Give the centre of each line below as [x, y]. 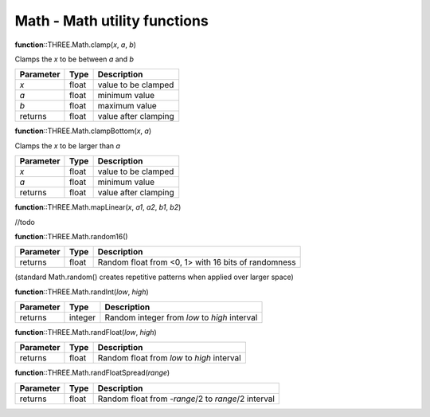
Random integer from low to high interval [181, 317]
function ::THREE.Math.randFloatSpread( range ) [92, 373]
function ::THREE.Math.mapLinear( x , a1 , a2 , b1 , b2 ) [98, 207]
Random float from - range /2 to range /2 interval [186, 399]
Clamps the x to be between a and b [74, 59]
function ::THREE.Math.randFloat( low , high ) [86, 332]
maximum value [127, 106]
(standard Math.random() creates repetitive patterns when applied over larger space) [154, 277]
